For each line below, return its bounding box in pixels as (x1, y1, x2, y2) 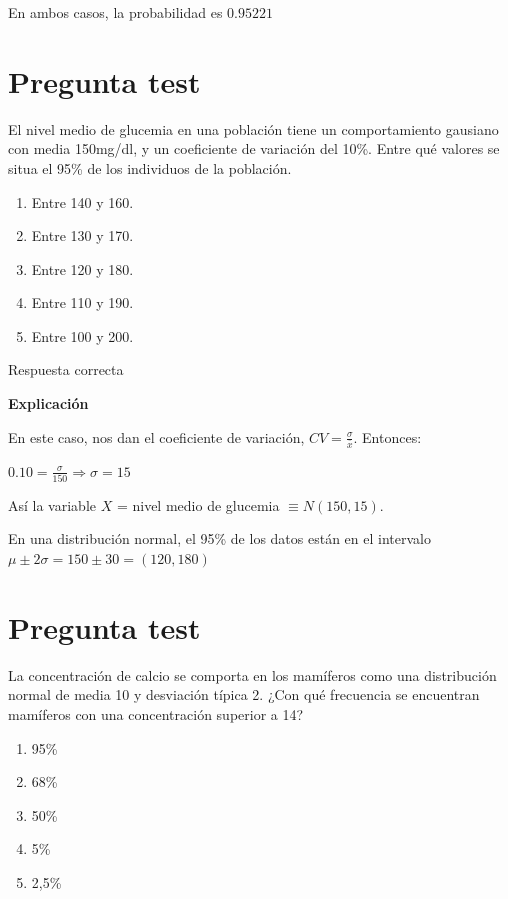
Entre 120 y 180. (31, 258, 134, 279)
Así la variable (8, 494, 97, 515)
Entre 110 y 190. (31, 292, 134, 313)
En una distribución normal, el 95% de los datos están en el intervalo (8, 528, 431, 549)
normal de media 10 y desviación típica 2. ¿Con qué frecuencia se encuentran (8, 684, 480, 705)
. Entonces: (353, 426, 422, 447)
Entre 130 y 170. (31, 225, 134, 246)
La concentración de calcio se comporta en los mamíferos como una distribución (8, 664, 497, 685)
